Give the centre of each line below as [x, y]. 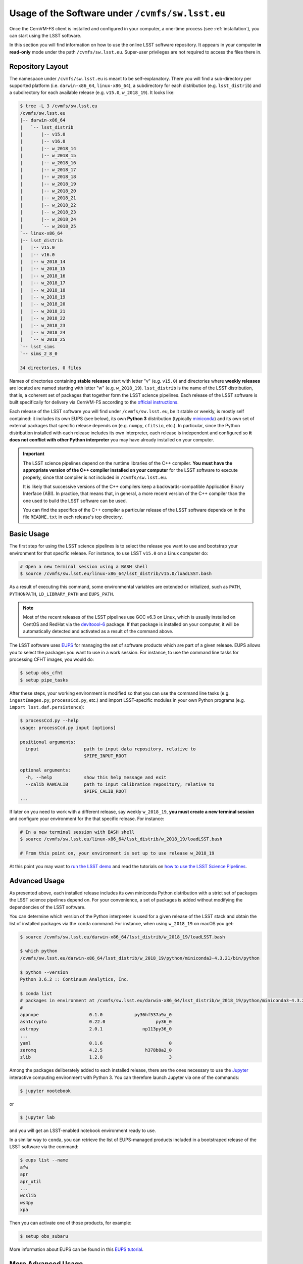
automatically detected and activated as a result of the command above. [98, 631]
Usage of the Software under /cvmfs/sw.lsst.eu [117, 13]
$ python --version [44, 972]
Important [34, 454]
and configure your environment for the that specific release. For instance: [87, 819]
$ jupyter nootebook [45, 1091]
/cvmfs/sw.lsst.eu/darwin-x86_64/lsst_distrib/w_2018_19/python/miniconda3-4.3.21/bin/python [140, 958]
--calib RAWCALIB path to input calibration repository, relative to [120, 784]
